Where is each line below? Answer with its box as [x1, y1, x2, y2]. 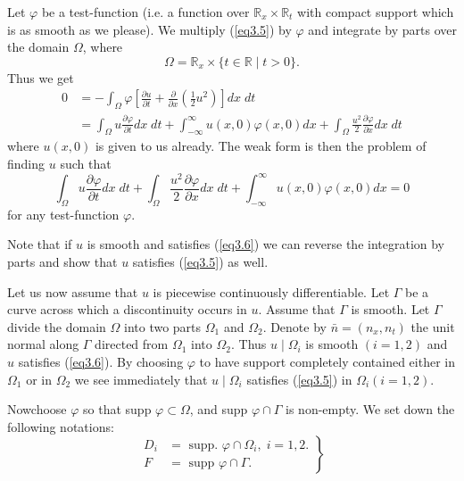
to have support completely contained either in [199, 352, 455, 371]
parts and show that [7, 253, 118, 271]
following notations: [7, 417, 114, 435]
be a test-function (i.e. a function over [41, 3, 250, 21]
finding [7, 153, 46, 172]
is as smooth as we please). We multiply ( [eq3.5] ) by [7, 20, 292, 38]
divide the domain [7, 317, 106, 336]
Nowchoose [7, 400, 67, 419]
